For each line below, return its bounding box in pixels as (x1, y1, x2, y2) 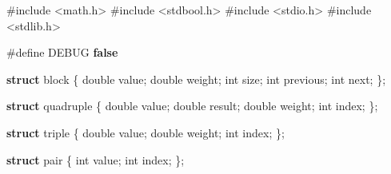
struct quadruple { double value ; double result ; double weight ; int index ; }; (6, 97, 378, 114)
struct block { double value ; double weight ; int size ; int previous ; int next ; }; (6, 70, 386, 87)
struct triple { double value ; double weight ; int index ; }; (6, 124, 285, 140)
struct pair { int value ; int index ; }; (6, 151, 185, 168)
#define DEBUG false (6, 44, 118, 61)
